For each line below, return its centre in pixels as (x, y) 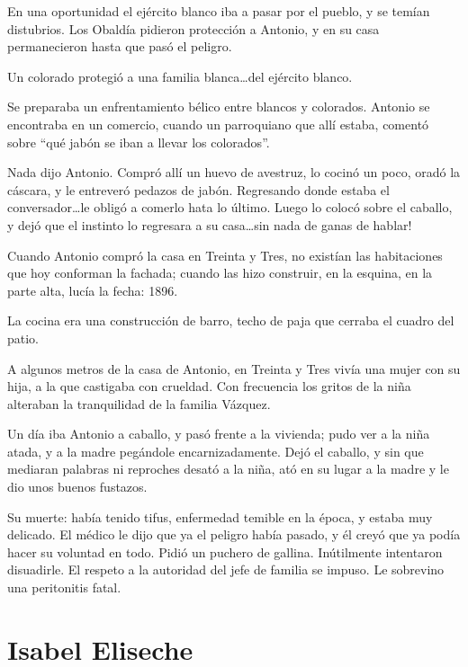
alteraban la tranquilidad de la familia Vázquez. (139, 403)
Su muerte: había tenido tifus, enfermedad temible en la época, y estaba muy (220, 516)
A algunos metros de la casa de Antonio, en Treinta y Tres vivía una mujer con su (234, 368)
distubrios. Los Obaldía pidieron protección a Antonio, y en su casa (193, 28)
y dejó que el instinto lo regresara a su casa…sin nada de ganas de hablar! (210, 224)
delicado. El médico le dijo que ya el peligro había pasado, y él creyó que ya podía (234, 534)
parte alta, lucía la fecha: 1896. (93, 290)
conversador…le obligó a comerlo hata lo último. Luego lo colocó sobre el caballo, (230, 207)
